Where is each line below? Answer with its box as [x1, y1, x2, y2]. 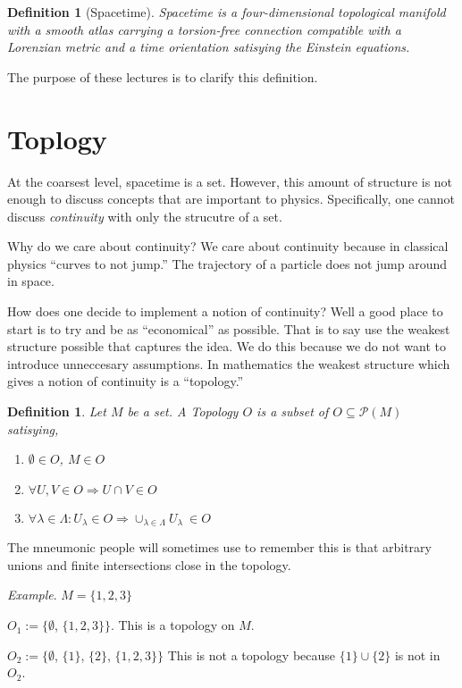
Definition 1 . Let [7, 402, 106, 421]
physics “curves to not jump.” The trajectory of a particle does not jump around [7, 254, 448, 273]
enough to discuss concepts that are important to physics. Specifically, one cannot [7, 189, 456, 208]
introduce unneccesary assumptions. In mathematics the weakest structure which [7, 354, 450, 373]
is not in [394, 645, 441, 664]
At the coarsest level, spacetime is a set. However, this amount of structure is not [7, 172, 453, 190]
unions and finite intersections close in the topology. [7, 555, 291, 574]
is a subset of [256, 402, 329, 421]
